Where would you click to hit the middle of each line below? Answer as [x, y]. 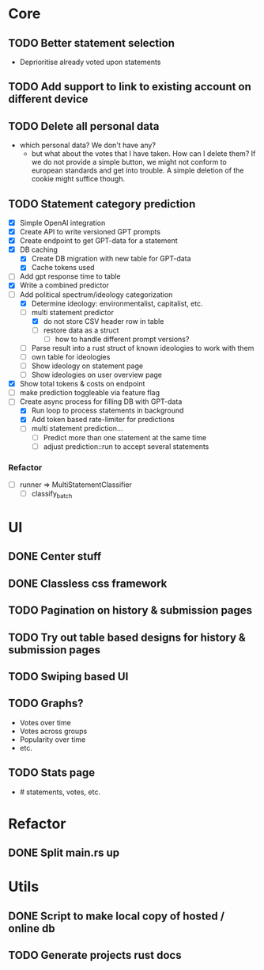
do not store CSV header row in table [104, 321]
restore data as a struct [81, 330]
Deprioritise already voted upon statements [90, 62]
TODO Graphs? [46, 704]
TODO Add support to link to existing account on [130, 87]
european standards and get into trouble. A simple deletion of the [138, 170]
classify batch [52, 494]
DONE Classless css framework [88, 583]
